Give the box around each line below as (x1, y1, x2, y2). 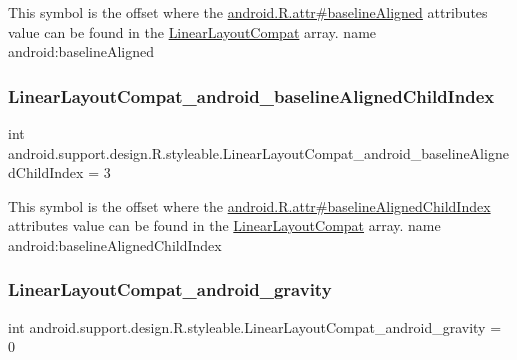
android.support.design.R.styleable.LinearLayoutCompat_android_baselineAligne (8, 142, 509, 163)
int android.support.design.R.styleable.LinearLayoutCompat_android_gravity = (8, 316, 502, 337)
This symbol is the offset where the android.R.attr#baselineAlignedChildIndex (8, 195, 491, 216)
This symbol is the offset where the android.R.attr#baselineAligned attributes (8, 2, 488, 22)
